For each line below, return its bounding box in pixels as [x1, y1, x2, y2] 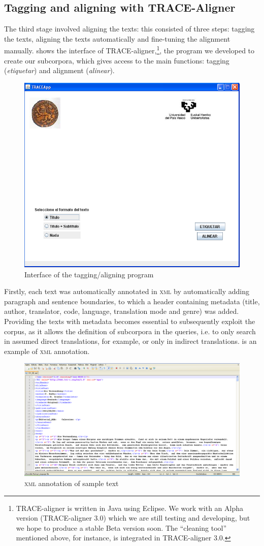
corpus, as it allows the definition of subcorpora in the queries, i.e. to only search [4, 326, 256, 336]
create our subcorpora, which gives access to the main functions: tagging [4, 55, 229, 66]
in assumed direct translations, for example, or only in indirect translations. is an [4, 336, 257, 346]
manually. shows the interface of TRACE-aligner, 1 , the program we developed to [4, 44, 255, 56]
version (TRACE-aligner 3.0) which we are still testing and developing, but [16, 512, 250, 523]
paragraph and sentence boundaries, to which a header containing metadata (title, [4, 296, 260, 306]
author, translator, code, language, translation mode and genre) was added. [4, 306, 239, 316]
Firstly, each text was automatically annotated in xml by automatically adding [4, 286, 250, 297]
